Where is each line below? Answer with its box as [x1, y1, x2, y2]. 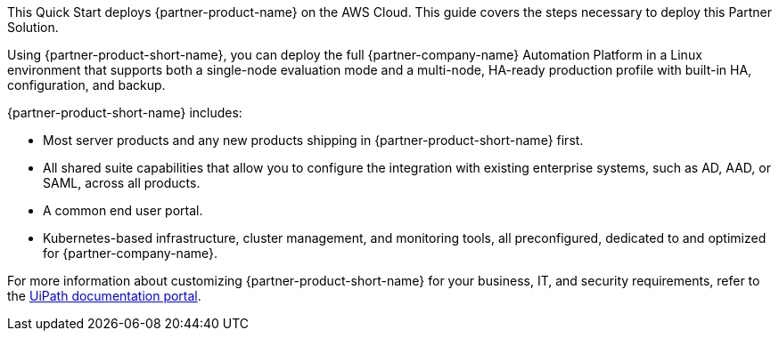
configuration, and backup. [7, 77, 166, 93]
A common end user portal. [43, 203, 203, 218]
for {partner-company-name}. [43, 245, 218, 261]
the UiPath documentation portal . [7, 288, 201, 303]
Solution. [7, 20, 59, 35]
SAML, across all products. [43, 175, 201, 190]
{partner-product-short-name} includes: [7, 105, 242, 120]
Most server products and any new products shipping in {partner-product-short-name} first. [43, 133, 584, 148]
